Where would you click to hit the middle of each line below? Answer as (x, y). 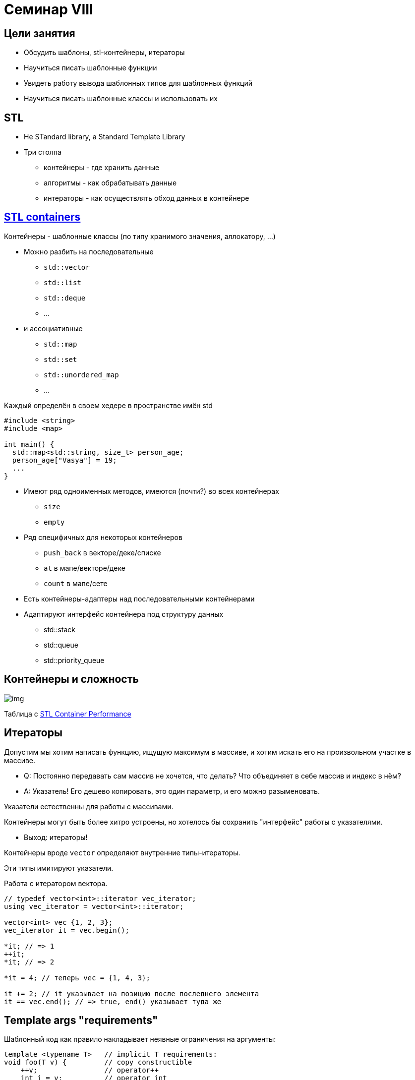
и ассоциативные (53, 328)
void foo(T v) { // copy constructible (98, 1062)
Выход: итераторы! (56, 837)
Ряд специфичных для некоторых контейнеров (103, 537)
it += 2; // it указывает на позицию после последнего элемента (132, 993)
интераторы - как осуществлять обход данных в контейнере (147, 198)
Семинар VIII (49, 9)
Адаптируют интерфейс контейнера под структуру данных (124, 614)
